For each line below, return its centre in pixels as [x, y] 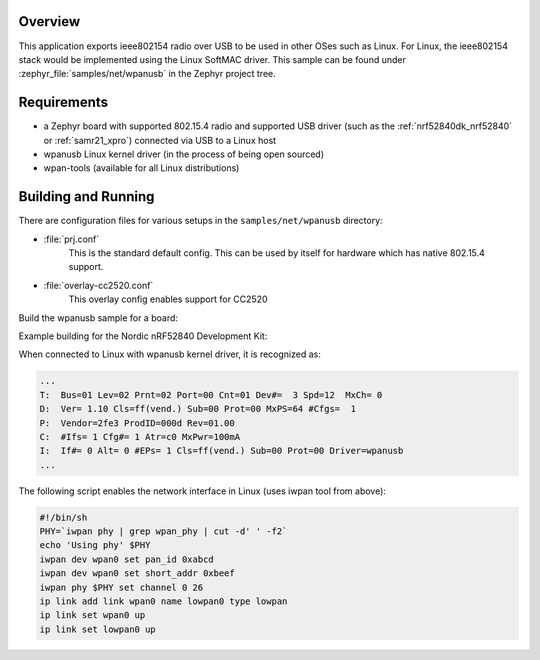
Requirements [63, 102]
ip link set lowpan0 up [98, 629]
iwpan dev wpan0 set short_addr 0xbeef [137, 573]
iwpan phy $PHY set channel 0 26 [121, 587]
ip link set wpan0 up [92, 615]
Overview [49, 21]
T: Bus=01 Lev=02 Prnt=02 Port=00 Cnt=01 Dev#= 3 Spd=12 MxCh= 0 [211, 394]
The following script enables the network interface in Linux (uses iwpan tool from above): [202, 491]
